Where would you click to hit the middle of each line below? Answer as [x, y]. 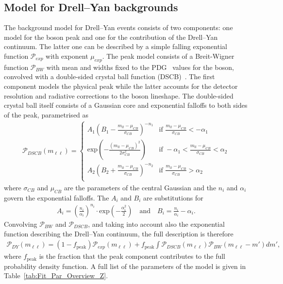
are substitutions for [173, 197]
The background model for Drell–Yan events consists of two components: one [118, 27]
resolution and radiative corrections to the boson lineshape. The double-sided [119, 95]
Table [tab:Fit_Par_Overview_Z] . [56, 276]
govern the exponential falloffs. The [57, 197]
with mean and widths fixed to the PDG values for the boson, [140, 67]
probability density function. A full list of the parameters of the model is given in [125, 266]
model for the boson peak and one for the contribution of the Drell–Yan [111, 37]
